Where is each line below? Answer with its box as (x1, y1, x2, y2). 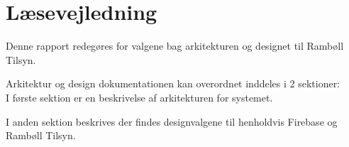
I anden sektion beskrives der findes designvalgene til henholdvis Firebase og (6, 114, 338, 129)
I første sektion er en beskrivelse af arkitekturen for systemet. (6, 89, 273, 104)
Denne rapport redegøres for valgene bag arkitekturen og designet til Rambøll (6, 38, 344, 53)
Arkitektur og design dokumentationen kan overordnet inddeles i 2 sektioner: (6, 76, 340, 91)
